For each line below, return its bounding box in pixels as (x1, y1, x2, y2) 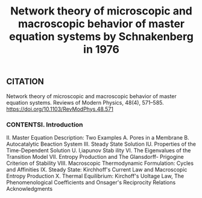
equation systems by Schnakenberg (8, 30, 194, 43)
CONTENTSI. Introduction (6, 120, 83, 129)
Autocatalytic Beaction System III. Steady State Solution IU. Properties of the (6, 140, 196, 147)
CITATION (6, 76, 44, 87)
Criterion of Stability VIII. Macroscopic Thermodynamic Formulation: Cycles (6, 159, 194, 167)
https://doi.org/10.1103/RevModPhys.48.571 (6, 105, 113, 113)
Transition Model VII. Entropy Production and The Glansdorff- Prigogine (6, 153, 184, 160)
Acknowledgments (6, 185, 53, 192)
